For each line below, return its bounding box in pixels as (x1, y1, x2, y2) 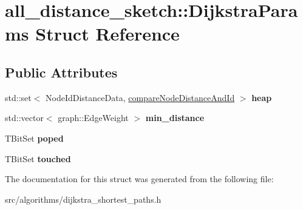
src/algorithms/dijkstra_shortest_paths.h (5, 192, 162, 205)
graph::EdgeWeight (58, 111, 129, 124)
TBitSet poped (5, 131, 64, 144)
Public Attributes (5, 62, 118, 81)
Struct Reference (35, 21, 180, 46)
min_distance (145, 111, 205, 124)
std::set (5, 91, 32, 103)
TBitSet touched (5, 152, 71, 165)
